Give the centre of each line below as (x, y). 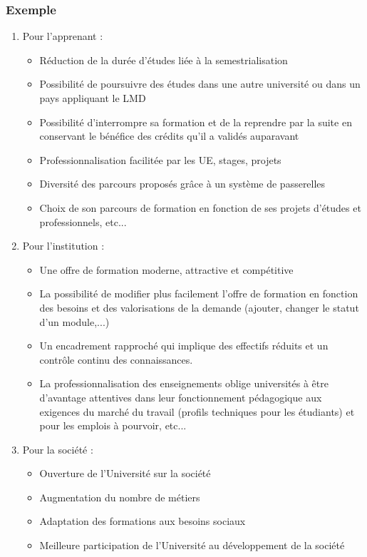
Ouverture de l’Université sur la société (125, 473)
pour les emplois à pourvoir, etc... (113, 425)
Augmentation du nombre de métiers (120, 497)
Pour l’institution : (63, 246)
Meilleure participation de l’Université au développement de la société (192, 545)
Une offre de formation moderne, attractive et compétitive (166, 269)
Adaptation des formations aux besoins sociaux (143, 521)
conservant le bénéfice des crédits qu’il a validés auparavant (169, 136)
